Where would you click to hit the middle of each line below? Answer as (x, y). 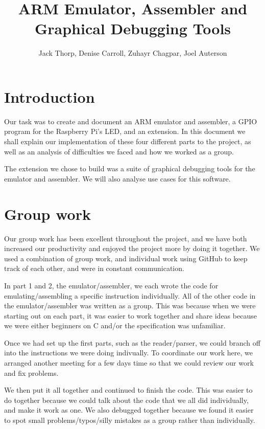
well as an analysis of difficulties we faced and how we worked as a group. (119, 151)
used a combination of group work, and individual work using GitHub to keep (126, 258)
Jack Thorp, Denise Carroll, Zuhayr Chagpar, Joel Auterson (133, 53)
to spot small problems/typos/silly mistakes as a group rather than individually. (130, 420)
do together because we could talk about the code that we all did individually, (126, 400)
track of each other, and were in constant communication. (94, 268)
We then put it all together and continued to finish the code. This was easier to (128, 390)
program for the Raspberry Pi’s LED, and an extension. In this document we (125, 131)
